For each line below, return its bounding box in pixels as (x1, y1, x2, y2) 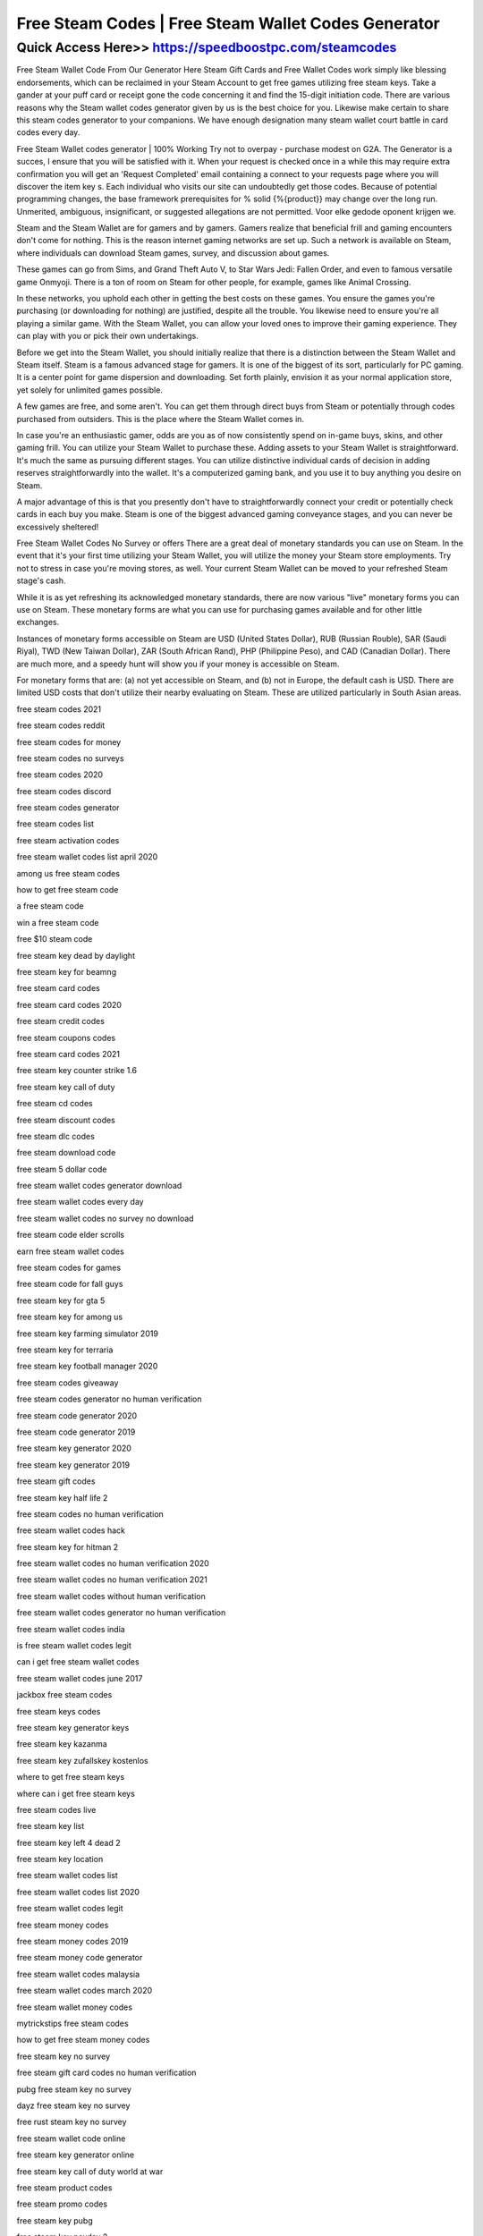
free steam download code (16, 1148, 116, 1158)
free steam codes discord (16, 785, 112, 796)
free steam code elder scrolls (16, 1230, 125, 1241)
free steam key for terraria (16, 1344, 114, 1355)
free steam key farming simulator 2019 (16, 1328, 158, 1339)
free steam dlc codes (16, 1131, 96, 1141)
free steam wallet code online (16, 2133, 126, 2144)
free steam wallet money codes (16, 2002, 133, 2012)
